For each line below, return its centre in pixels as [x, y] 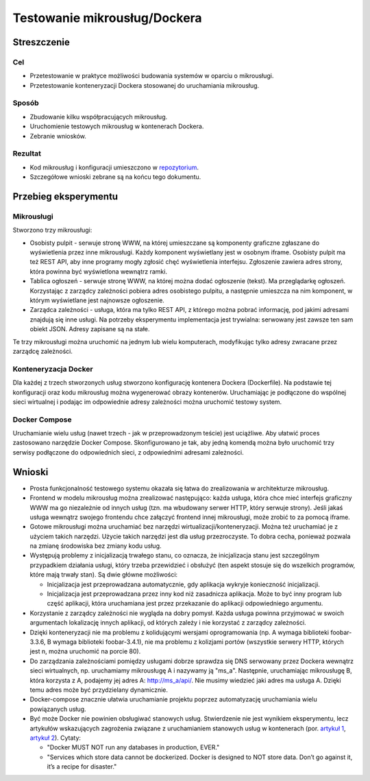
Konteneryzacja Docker [53, 369]
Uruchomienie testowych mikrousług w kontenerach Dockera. [117, 126]
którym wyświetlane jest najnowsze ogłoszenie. [97, 300]
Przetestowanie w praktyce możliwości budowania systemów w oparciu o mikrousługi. [152, 76]
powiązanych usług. [58, 709]
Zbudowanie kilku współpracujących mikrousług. [99, 117]
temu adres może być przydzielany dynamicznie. [99, 690]
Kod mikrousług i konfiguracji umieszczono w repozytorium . [114, 167]
